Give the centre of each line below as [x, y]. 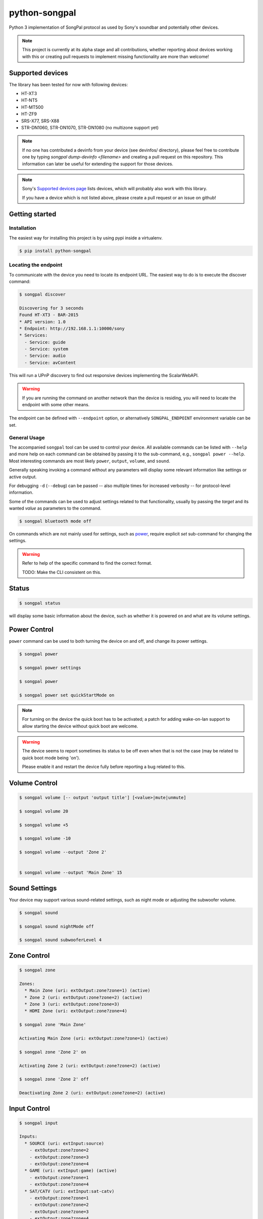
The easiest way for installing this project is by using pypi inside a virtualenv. [86, 238]
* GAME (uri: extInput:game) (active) [71, 1171]
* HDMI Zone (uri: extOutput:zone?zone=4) [76, 1011]
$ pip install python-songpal [55, 251]
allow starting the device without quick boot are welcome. [80, 726]
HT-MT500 [32, 107]
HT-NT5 [29, 100]
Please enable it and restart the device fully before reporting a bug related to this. [104, 767]
